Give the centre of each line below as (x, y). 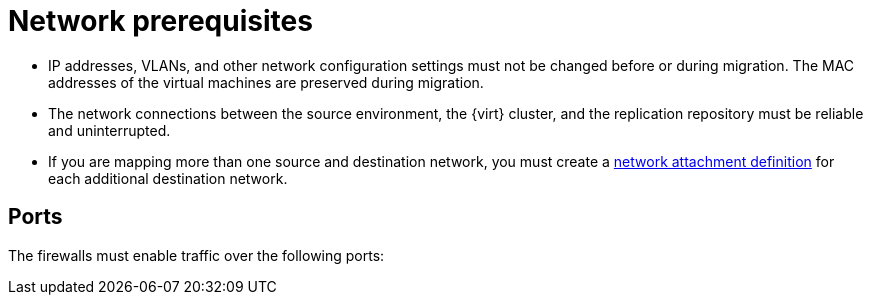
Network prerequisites (160, 21)
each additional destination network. (168, 178)
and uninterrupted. (109, 130)
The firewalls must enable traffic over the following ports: (196, 255)
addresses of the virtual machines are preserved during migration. (266, 82)
